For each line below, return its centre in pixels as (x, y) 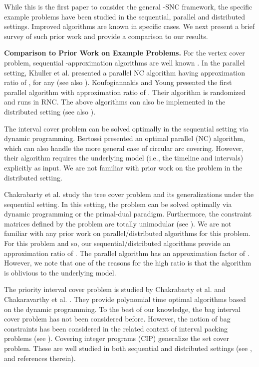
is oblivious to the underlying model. (60, 272)
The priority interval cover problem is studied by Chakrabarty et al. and (115, 289)
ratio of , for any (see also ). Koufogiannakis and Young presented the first (118, 82)
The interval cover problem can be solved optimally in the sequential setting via (126, 128)
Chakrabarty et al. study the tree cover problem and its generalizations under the (129, 194)
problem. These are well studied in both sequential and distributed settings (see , (128, 348)
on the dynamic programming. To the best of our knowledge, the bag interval (122, 309)
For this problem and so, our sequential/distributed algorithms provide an (117, 243)
